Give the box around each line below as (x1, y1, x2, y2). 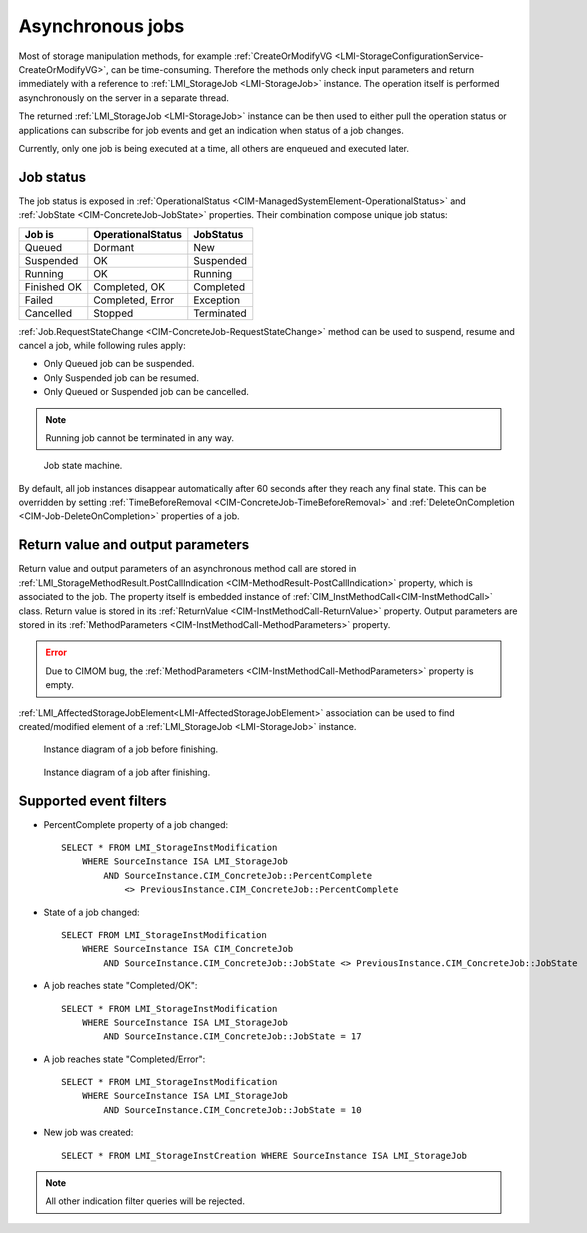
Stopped (93, 306, 134, 320)
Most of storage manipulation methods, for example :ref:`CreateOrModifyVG (18, 50, 333, 62)
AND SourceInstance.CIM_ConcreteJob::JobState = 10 (103, 1104, 362, 1115)
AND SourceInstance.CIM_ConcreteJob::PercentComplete (103, 870, 373, 881)
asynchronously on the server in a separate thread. (18, 91, 230, 104)
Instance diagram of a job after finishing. (43, 766, 211, 778)
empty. (45, 679, 75, 691)
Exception (193, 293, 240, 307)
